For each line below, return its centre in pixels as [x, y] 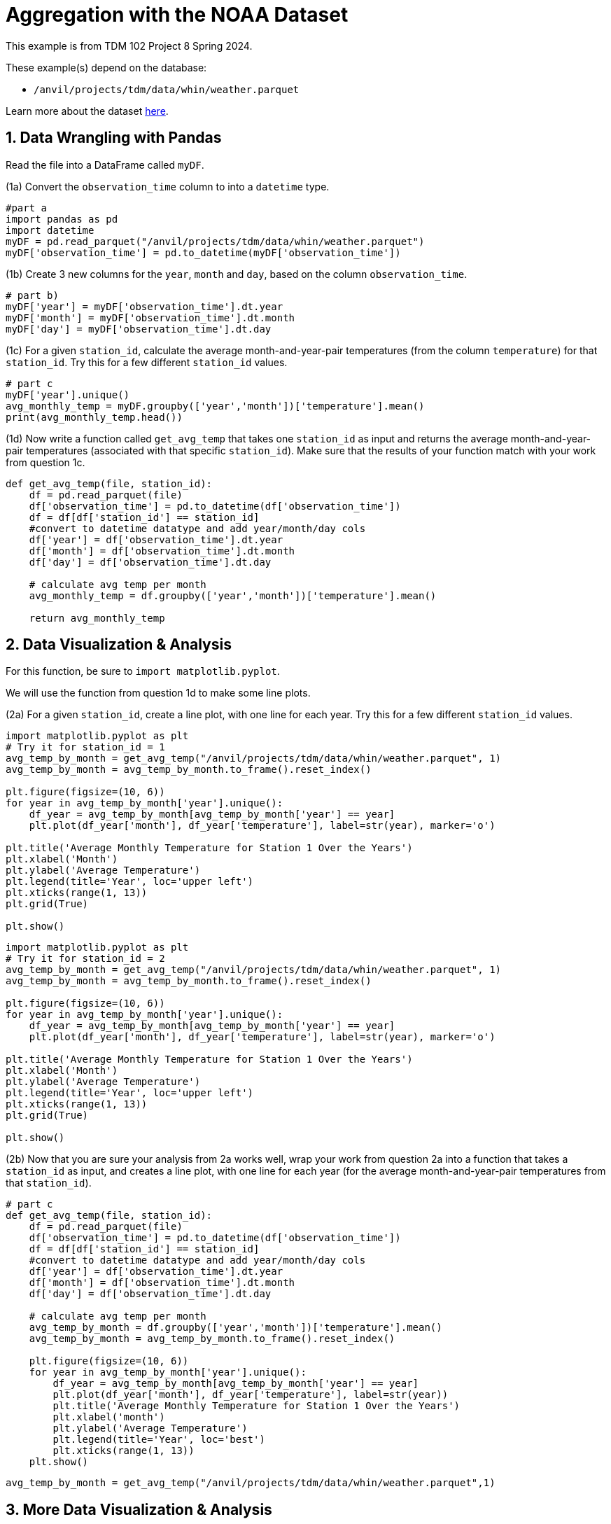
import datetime [50, 230]
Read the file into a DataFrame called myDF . [105, 165]
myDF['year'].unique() [68, 394]
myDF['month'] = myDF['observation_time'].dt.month [150, 317]
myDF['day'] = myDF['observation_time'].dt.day [139, 329]
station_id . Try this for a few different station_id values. [147, 362]
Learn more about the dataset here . [87, 111]
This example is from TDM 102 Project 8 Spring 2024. [129, 46]
